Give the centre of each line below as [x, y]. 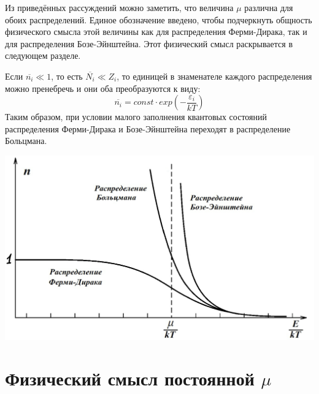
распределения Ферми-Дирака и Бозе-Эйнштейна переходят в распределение [148, 128]
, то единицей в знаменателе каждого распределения [214, 76]
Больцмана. [26, 141]
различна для [269, 7]
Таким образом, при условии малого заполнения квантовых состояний [136, 117]
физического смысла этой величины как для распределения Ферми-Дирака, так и [156, 32]
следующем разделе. [43, 55]
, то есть [67, 76]
